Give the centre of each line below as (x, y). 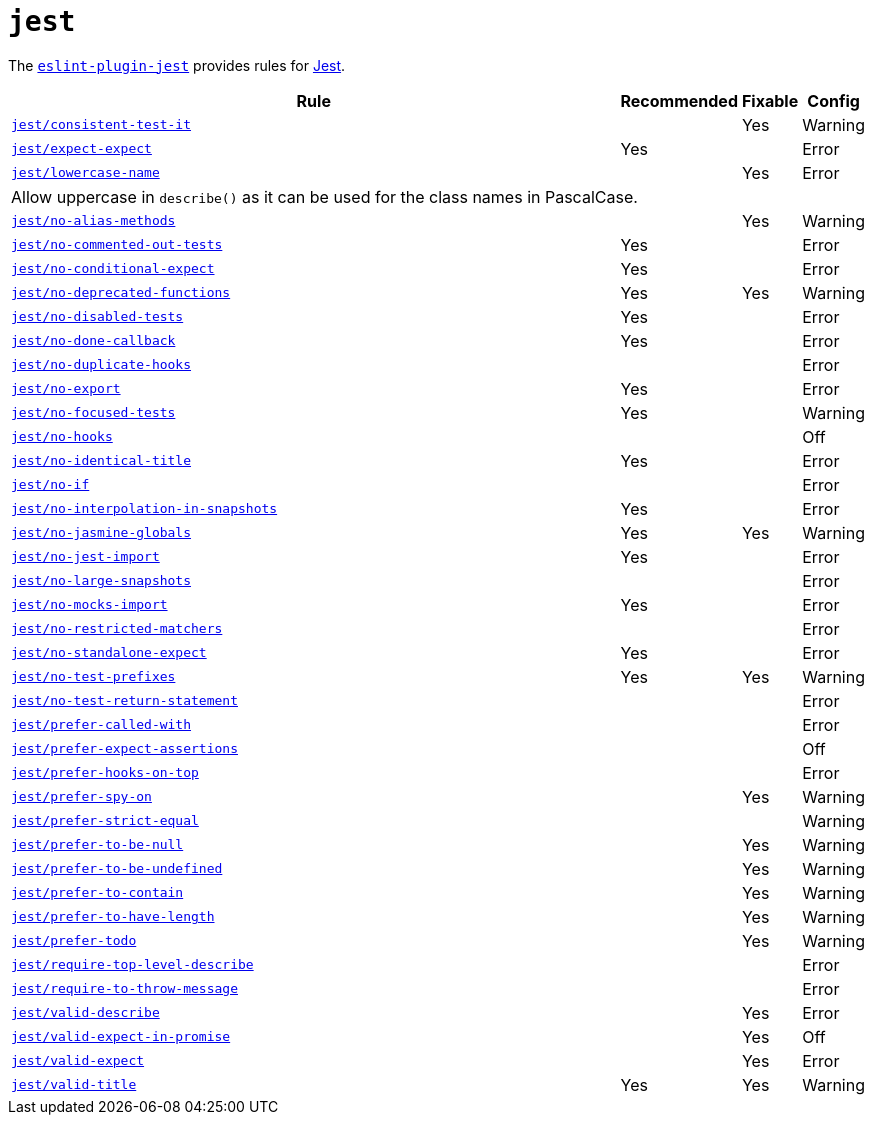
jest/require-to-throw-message (124, 989)
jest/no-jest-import (85, 557)
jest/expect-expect (81, 149)
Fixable (770, 100)
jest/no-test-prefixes (93, 677)
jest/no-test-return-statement (124, 701)
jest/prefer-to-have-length (113, 917)
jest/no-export (66, 389)
